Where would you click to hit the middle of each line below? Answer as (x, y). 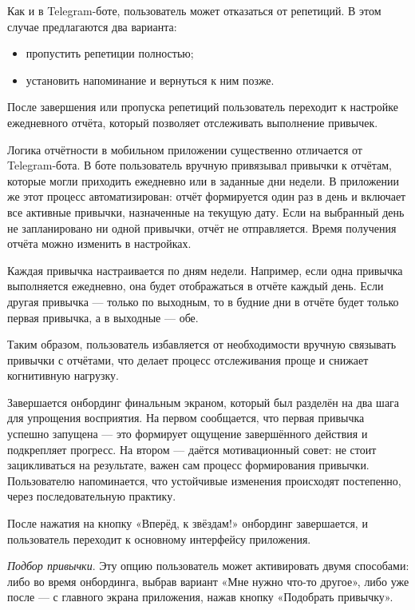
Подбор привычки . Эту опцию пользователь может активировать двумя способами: (208, 566)
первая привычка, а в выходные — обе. (103, 317)
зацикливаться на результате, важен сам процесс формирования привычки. (188, 465)
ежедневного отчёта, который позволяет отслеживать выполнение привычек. (193, 122)
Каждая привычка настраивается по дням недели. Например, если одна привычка (205, 270)
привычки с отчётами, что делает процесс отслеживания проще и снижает (188, 359)
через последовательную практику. (92, 496)
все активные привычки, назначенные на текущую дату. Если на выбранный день (206, 211)
